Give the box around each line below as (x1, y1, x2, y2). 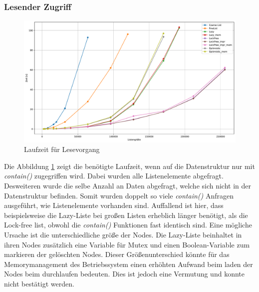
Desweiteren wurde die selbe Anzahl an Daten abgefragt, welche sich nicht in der (4, 180, 252, 191)
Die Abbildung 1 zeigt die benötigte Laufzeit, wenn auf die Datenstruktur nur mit (4, 160, 255, 171)
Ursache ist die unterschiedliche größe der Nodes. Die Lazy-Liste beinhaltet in (4, 229, 242, 240)
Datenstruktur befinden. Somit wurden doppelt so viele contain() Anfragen (4, 190, 234, 200)
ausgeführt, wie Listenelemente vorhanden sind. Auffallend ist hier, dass (4, 200, 224, 210)
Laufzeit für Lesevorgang (24, 144, 100, 154)
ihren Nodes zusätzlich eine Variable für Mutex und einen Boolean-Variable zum (4, 239, 250, 249)
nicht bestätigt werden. (4, 278, 74, 288)
